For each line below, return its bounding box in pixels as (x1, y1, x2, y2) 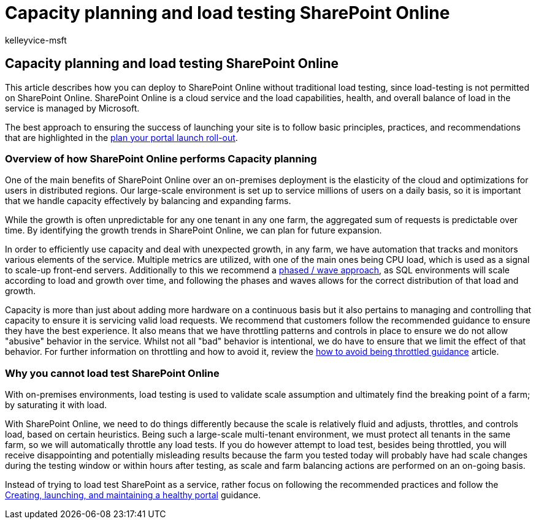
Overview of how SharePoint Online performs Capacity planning (5, 152, 317, 165)
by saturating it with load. (5, 400, 107, 411)
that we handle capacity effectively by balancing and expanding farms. (5, 196, 291, 207)
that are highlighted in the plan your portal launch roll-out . (5, 132, 238, 143)
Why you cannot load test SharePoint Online (5, 366, 220, 379)
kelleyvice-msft (5, 34, 67, 45)
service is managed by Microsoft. (5, 102, 140, 113)
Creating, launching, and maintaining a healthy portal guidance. (5, 490, 261, 501)
